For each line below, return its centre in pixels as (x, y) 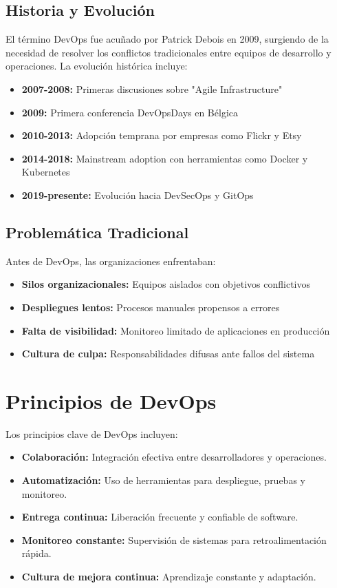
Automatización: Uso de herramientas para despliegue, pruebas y (163, 480)
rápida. (36, 553)
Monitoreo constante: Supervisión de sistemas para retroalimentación (174, 539)
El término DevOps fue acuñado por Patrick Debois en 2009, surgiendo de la (167, 39)
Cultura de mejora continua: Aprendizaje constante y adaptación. (169, 576)
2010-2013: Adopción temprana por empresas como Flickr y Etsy (162, 135)
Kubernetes (46, 172)
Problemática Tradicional (97, 232)
